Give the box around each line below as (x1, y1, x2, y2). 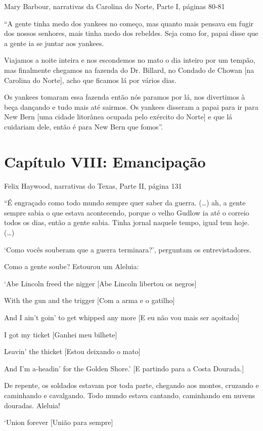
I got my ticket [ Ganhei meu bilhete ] (4, 329, 117, 339)
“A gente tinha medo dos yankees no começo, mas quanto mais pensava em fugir (4, 18, 254, 28)
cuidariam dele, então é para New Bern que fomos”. (4, 121, 163, 132)
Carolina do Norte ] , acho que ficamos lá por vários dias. (4, 74, 177, 85)
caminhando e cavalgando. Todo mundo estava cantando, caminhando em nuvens (4, 390, 255, 400)
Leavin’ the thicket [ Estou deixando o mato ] (4, 346, 141, 357)
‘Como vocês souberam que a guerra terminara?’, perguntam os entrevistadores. (4, 244, 252, 254)
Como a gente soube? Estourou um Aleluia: (4, 261, 139, 272)
